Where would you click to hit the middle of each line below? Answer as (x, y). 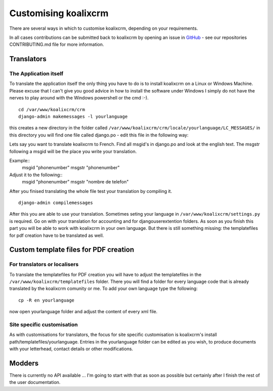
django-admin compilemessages (56, 203)
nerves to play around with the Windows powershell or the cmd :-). (79, 98)
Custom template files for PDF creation (72, 250)
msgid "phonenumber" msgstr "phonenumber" (71, 168)
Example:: (20, 161)
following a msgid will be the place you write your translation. (73, 151)
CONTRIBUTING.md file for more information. (57, 44)
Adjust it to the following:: (36, 175)
